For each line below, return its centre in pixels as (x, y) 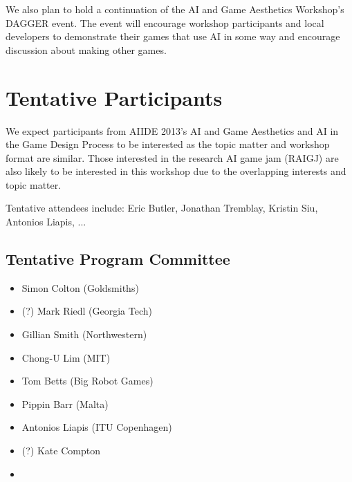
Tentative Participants (114, 97)
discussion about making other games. (86, 49)
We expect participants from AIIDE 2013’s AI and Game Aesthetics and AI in (172, 130)
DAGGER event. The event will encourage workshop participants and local (165, 22)
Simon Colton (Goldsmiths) (80, 287)
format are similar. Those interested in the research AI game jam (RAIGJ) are (172, 157)
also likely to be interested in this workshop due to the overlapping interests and (176, 171)
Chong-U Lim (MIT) (66, 357)
